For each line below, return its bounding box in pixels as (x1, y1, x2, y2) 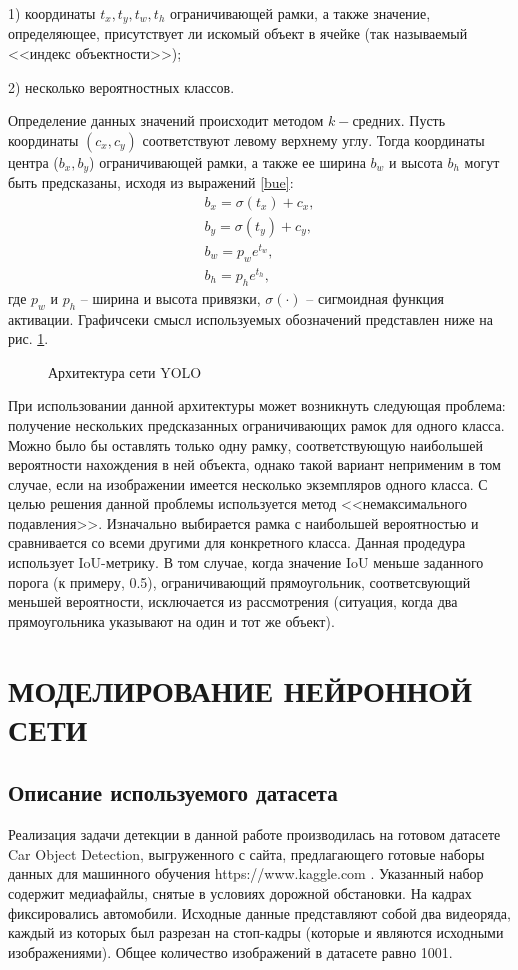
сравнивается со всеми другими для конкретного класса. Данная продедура (8, 532, 466, 553)
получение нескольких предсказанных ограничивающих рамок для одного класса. (8, 414, 505, 435)
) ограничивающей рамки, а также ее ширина (89, 151, 366, 172)
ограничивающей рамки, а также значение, (170, 3, 431, 23)
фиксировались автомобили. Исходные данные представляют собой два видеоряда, (8, 902, 511, 923)
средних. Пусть (352, 110, 446, 131)
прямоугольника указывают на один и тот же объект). (8, 610, 335, 631)
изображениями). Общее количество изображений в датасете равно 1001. (8, 941, 453, 962)
